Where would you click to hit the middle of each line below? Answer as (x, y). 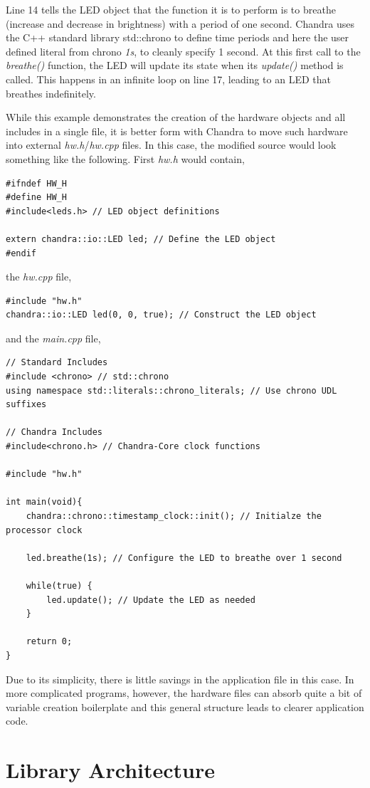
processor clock (44, 530)
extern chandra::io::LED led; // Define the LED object (141, 239)
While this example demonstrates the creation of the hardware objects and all (176, 117)
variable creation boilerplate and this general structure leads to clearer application (185, 706)
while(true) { (59, 585)
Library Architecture (110, 770)
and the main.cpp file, (53, 338)
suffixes (26, 405)
